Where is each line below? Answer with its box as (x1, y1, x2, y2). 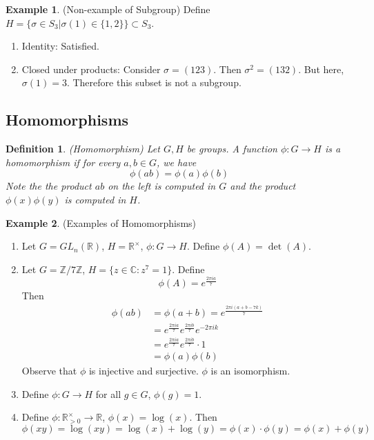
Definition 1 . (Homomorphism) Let (6, 141, 160, 156)
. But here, (298, 61, 344, 76)
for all (95, 386, 121, 401)
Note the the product (6, 179, 92, 193)
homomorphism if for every (6, 154, 121, 169)
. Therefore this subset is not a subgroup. (66, 75, 242, 90)
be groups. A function (186, 141, 277, 156)
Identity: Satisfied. (21, 39, 99, 53)
